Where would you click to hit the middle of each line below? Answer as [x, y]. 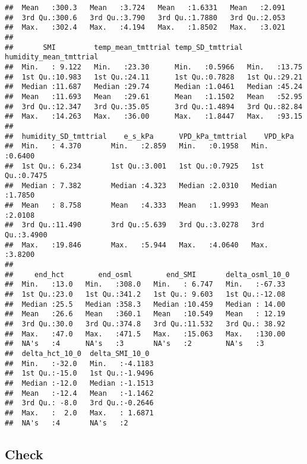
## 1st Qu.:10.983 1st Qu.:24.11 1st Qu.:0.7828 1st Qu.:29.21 [154, 77]
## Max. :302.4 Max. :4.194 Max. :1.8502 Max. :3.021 [145, 28]
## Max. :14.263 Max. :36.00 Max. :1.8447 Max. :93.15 [154, 117]
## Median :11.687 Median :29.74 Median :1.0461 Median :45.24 [154, 87]
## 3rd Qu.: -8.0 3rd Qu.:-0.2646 [79, 403]
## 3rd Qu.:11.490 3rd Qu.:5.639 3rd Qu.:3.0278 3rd [134, 225]
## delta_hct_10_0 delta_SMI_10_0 [77, 353]
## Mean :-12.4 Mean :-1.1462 [79, 393]
